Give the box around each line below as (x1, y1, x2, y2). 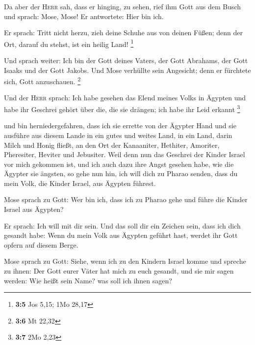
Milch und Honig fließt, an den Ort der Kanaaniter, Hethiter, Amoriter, (4, 139, 220, 150)
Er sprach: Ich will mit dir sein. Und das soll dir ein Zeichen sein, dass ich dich (4, 220, 241, 230)
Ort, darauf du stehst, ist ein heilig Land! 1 (4, 37, 134, 49)
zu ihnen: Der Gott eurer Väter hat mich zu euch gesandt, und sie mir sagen (4, 266, 234, 276)
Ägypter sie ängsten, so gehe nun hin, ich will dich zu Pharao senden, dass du (4, 168, 238, 179)
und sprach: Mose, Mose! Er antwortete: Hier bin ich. (4, 11, 164, 21)
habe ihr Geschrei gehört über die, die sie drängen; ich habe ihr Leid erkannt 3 (4, 103, 240, 114)
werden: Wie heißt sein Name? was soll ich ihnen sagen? (4, 275, 172, 285)
